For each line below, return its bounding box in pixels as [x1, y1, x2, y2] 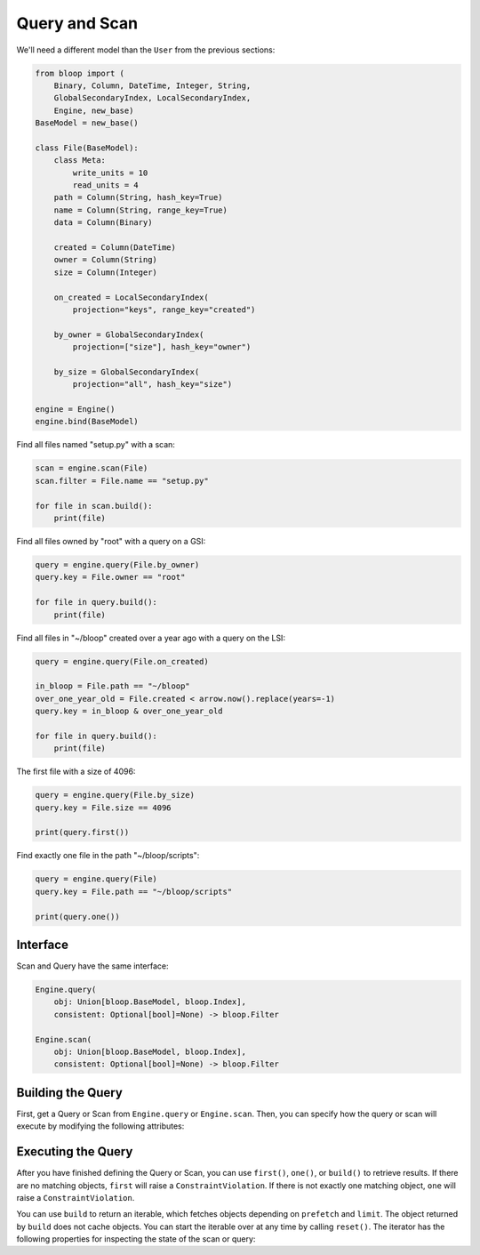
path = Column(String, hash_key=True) [53, 192, 223, 203]
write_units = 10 [72, 167, 148, 178]
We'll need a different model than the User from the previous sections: [16, 44, 276, 55]
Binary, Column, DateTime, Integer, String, [53, 80, 252, 91]
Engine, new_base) [53, 105, 134, 116]
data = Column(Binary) [53, 218, 153, 228]
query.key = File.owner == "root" [35, 572, 186, 583]
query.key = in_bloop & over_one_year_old [35, 706, 223, 716]
